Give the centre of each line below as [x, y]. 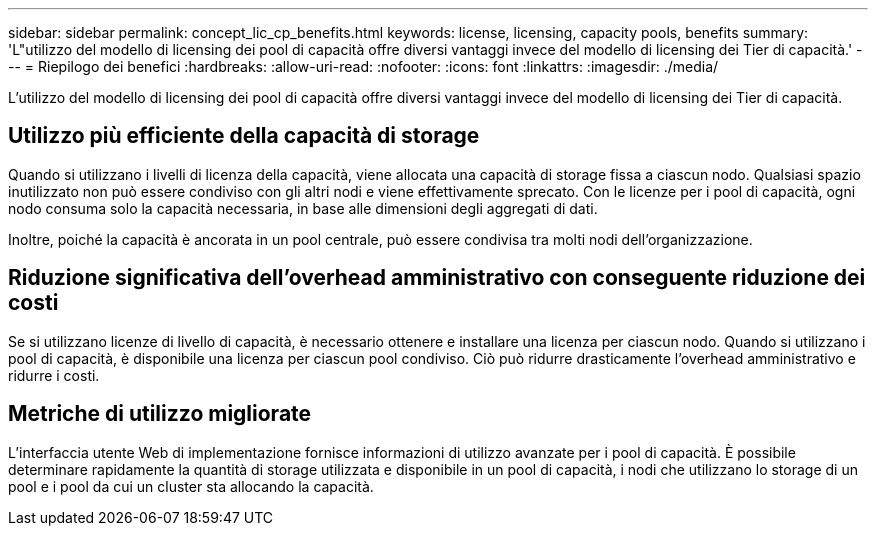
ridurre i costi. [54, 375]
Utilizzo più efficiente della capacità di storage [244, 136]
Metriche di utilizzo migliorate [160, 414]
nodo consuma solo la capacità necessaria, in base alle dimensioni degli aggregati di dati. [303, 208]
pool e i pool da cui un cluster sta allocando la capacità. [191, 486]
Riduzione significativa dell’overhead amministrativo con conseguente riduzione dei [437, 278]
